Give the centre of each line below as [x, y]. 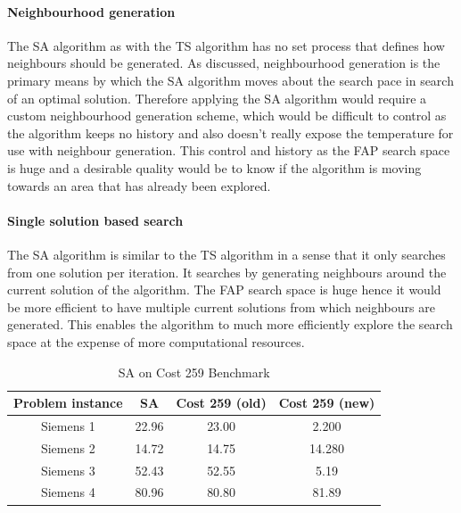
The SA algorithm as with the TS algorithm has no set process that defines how [226, 45]
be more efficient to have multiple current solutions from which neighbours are [221, 306]
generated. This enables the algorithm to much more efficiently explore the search [230, 324]
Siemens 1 [68, 425]
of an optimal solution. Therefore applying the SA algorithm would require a [217, 98]
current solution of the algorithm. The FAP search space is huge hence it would [224, 290]
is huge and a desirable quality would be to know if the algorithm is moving [214, 167]
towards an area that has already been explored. [139, 185]
